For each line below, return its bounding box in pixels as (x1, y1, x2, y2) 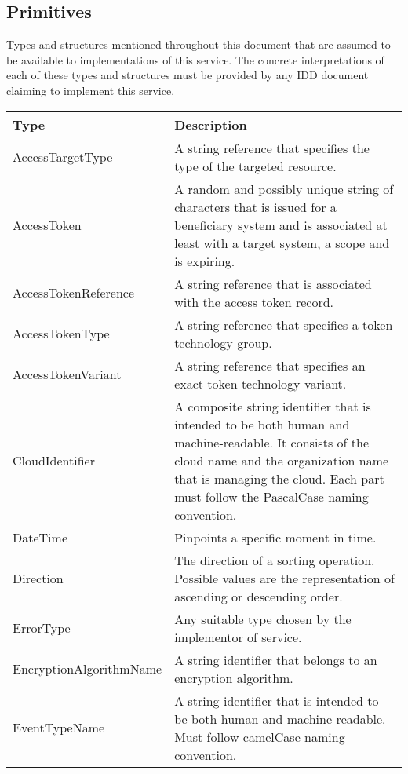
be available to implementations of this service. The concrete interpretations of (6, 51, 384, 68)
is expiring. (174, 251, 235, 270)
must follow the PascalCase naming (174, 487, 369, 506)
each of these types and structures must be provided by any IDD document (6, 67, 369, 83)
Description (174, 115, 247, 133)
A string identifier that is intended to (174, 691, 379, 710)
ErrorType (13, 619, 71, 637)
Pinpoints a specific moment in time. (174, 528, 377, 546)
